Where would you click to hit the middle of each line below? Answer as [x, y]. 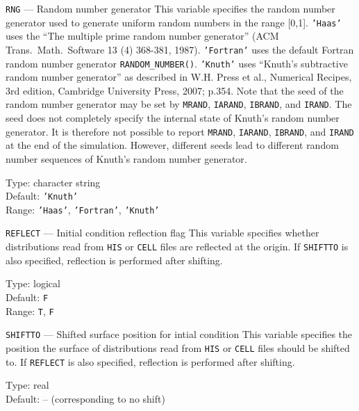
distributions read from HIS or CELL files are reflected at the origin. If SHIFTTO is [177, 247]
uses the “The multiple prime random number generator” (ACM [142, 36]
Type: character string [53, 182]
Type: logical [33, 283]
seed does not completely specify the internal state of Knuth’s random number [173, 118]
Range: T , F [30, 311]
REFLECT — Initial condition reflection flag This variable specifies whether [162, 233]
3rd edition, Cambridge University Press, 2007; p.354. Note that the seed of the [175, 90]
